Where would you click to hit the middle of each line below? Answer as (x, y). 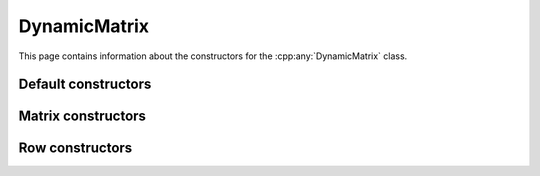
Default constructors (85, 84)
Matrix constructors (82, 116)
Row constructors (75, 148)
